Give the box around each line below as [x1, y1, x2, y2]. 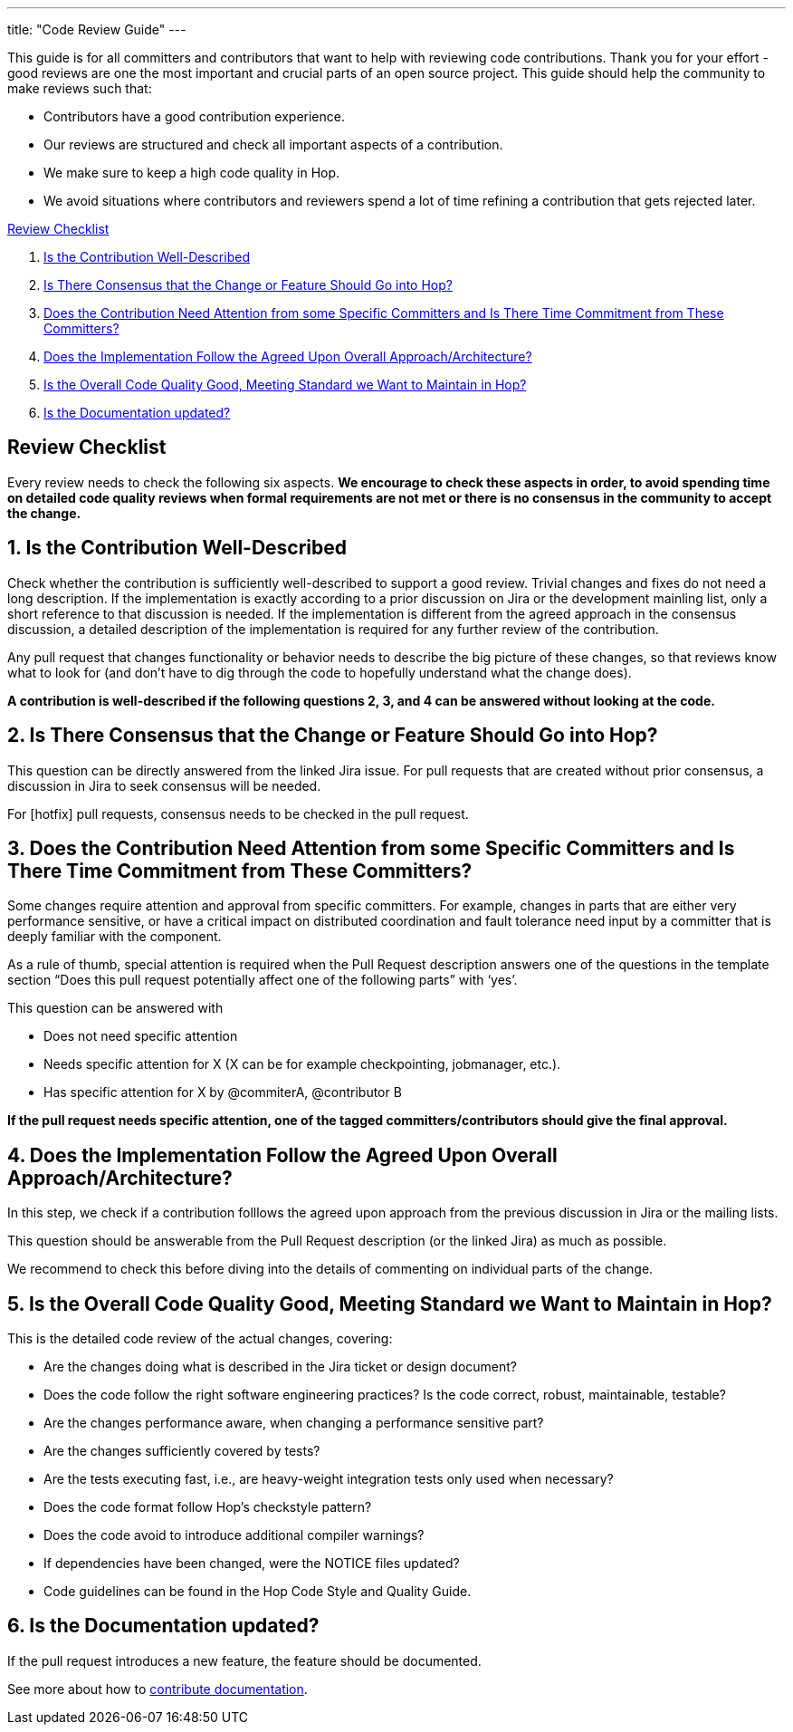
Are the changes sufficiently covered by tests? [43, 1443, 320, 1459]
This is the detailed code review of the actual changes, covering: [7, 1331, 393, 1347]
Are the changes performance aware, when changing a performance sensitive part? [43, 1415, 544, 1431]
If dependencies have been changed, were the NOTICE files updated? [43, 1555, 460, 1572]
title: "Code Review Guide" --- [7, 22, 186, 37]
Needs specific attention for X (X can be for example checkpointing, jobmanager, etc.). [43, 1056, 561, 1073]
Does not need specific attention [43, 1028, 238, 1044]
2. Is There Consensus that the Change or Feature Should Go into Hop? [7, 724, 658, 747]
